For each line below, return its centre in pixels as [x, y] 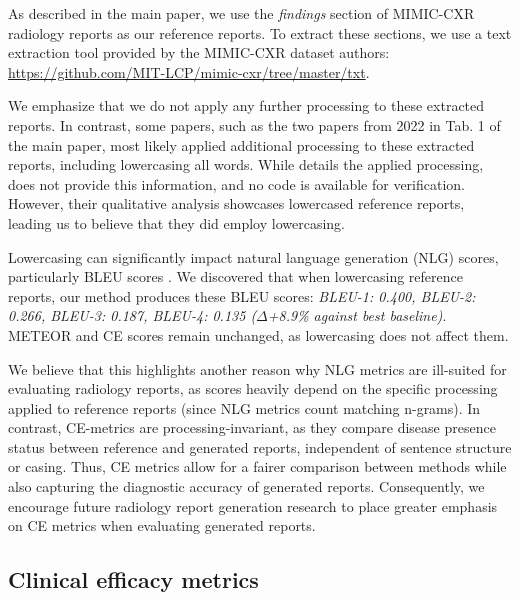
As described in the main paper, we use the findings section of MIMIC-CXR [241, 13]
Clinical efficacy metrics [133, 579]
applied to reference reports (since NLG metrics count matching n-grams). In [244, 407]
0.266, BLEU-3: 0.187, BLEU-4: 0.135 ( [132, 315]
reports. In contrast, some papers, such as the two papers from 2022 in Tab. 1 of [254, 124]
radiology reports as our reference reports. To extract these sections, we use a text [260, 32]
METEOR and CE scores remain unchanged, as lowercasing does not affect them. [258, 334]
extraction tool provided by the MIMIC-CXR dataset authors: [199, 52]
